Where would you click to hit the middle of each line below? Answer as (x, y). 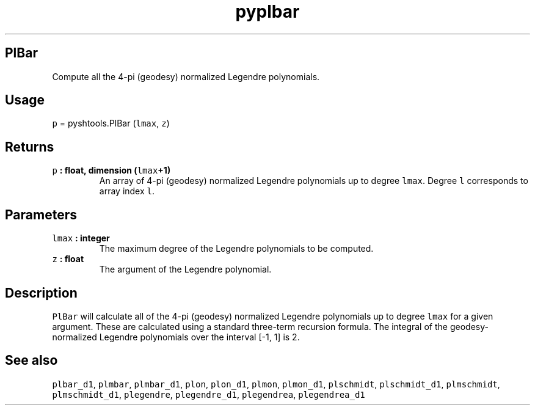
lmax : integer (81, 238)
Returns (30, 147)
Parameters (41, 214)
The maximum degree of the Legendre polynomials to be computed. (236, 249)
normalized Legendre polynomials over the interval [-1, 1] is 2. (176, 337)
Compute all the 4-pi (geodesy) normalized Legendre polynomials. (186, 76)
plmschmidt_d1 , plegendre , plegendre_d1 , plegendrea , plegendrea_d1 (209, 394)
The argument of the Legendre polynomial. (185, 269)
